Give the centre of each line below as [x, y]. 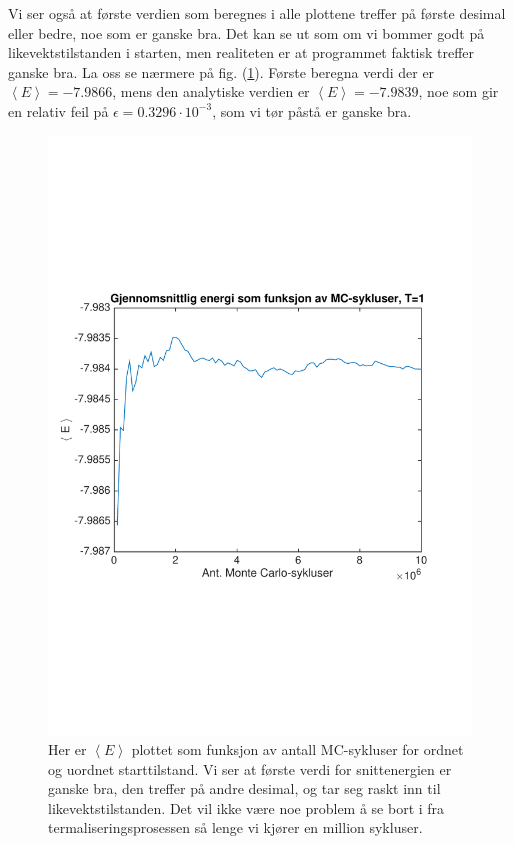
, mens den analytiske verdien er [211, 91]
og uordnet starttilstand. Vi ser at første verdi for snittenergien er [250, 768]
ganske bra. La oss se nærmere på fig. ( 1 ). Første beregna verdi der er [221, 71]
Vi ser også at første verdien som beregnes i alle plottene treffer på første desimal [257, 13]
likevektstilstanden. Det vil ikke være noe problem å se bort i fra [246, 807]
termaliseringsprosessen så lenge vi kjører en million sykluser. [235, 827]
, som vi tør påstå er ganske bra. [312, 110]
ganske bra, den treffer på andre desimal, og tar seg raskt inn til [244, 788]
